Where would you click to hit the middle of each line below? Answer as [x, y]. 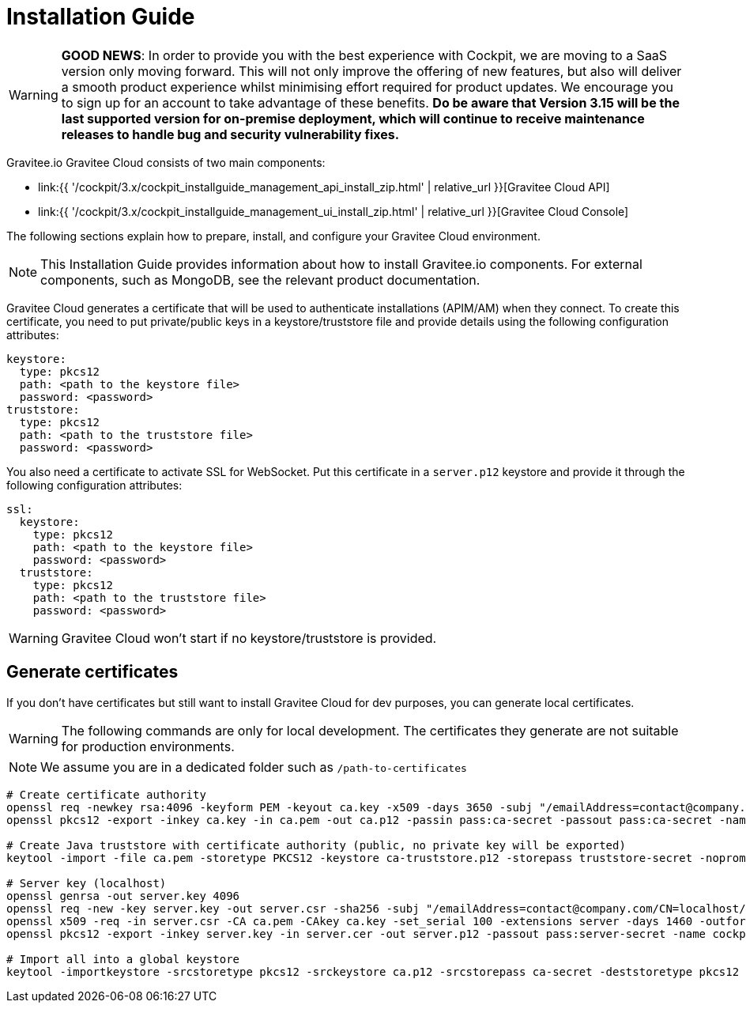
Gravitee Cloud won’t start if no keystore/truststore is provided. [249, 638]
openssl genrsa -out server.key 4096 [123, 896]
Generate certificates [92, 672]
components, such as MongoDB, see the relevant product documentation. [260, 280]
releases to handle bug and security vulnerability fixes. [230, 134]
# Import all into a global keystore [123, 959]
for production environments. [148, 746]
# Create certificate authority [106, 794]
